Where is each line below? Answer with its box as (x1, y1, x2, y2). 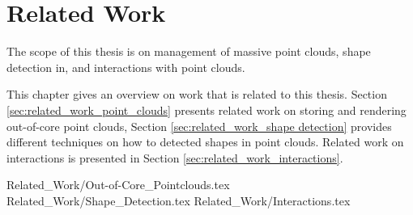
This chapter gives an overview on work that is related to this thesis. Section (6, 86, 387, 103)
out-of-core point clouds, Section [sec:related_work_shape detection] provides (6, 117, 392, 134)
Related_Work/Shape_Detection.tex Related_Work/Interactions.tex (6, 192, 351, 209)
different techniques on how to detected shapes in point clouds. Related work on (6, 133, 404, 150)
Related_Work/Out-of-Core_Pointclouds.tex (6, 176, 230, 193)
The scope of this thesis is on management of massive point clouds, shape (6, 43, 371, 60)
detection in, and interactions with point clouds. (6, 58, 245, 75)
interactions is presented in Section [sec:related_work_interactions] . (6, 149, 343, 166)
